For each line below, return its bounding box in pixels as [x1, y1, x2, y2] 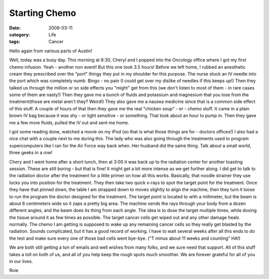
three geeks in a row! [9, 150, 53, 156]
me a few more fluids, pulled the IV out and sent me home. [9, 119, 130, 125]
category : [9, 31, 30, 37]
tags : [9, 39, 20, 45]
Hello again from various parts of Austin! [9, 48, 92, 54]
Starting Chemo [9, 7, 77, 18]
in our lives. [9, 259, 33, 265]
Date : [9, 25, 21, 31]
